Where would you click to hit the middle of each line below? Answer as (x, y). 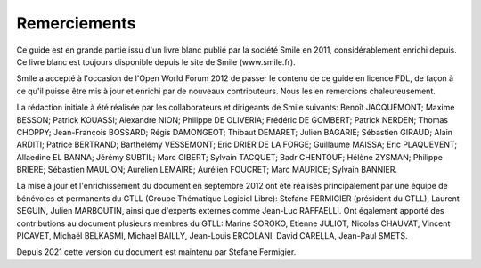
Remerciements (76, 23)
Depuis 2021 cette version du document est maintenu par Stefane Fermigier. (156, 252)
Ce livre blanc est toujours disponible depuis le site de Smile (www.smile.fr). (156, 61)
